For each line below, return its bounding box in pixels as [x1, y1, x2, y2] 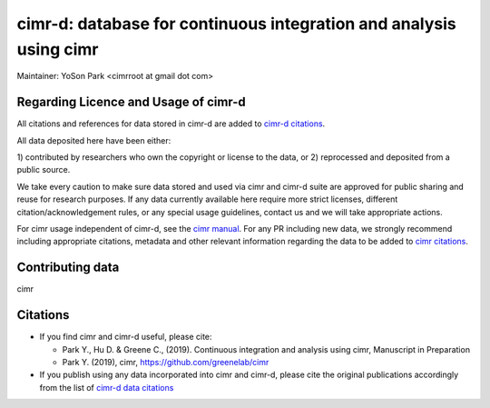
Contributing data [16, 260, 120, 275]
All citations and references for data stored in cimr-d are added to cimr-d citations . [16, 118, 326, 129]
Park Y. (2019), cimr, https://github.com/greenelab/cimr [62, 356, 269, 367]
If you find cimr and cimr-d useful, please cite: [39, 332, 212, 343]
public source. [16, 164, 71, 175]
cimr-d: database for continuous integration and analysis [16, 14, 457, 34]
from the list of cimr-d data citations [39, 382, 174, 393]
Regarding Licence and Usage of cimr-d [16, 95, 246, 110]
